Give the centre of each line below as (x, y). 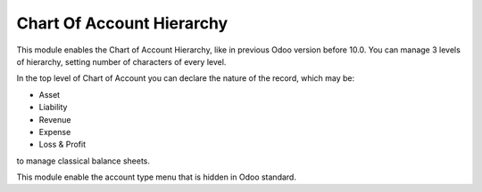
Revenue (55, 119)
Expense (55, 132)
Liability (53, 108)
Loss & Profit (62, 144)
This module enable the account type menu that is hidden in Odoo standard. (156, 177)
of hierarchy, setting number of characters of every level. (121, 61)
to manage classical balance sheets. (83, 161)
